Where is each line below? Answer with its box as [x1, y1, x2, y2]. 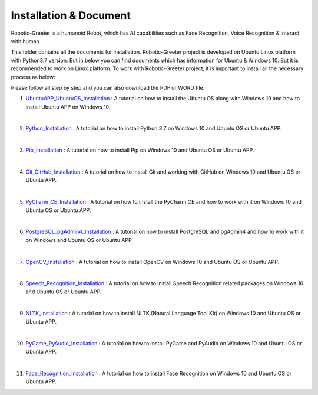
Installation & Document [11, 9, 131, 22]
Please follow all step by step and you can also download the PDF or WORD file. [11, 84, 205, 91]
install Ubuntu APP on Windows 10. [25, 103, 111, 110]
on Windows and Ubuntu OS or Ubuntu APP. [25, 236, 134, 243]
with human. [11, 37, 41, 44]
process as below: [11, 73, 55, 80]
